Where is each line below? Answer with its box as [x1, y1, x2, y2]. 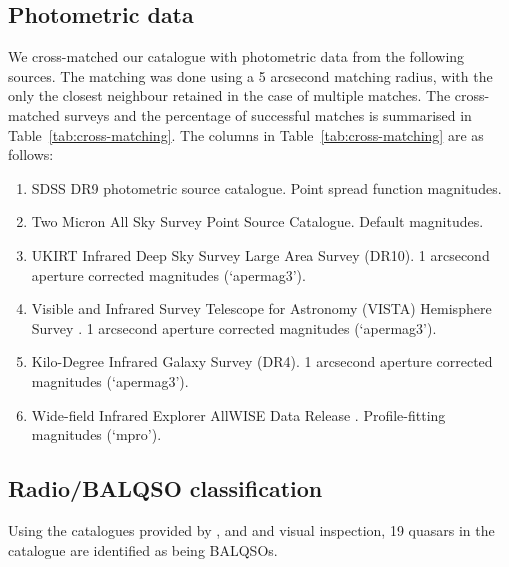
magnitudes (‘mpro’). [31, 424, 162, 445]
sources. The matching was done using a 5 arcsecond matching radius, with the [8, 65, 493, 86]
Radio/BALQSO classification [8, 473, 323, 504]
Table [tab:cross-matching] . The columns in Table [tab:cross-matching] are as [8, 124, 484, 145]
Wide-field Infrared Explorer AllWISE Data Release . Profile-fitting [31, 404, 446, 425]
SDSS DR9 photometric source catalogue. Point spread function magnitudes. [31, 177, 502, 198]
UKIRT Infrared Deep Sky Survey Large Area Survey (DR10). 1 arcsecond [31, 244, 490, 265]
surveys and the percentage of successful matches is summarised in [64, 104, 472, 125]
